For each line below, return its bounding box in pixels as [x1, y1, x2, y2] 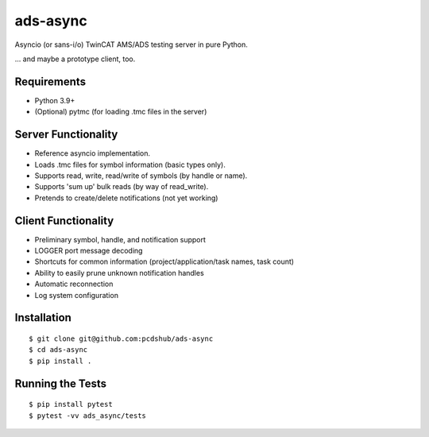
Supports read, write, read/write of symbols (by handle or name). [34, 171, 248, 180]
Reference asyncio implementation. [34, 149, 151, 158]
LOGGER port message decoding [34, 246, 143, 255]
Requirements [14, 75, 87, 88]
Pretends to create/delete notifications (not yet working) [34, 193, 218, 203]
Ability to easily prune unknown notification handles [34, 268, 204, 277]
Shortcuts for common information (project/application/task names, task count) [34, 257, 294, 266]
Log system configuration [34, 290, 119, 300]
